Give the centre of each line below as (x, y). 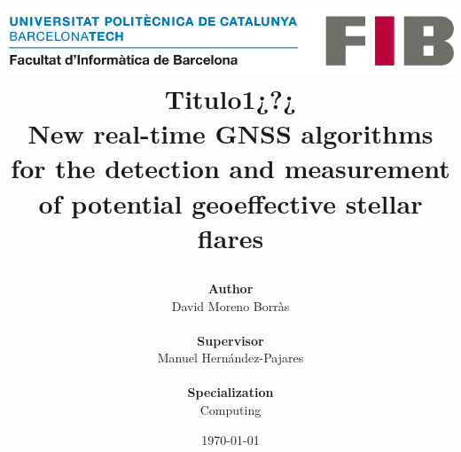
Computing (230, 410)
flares (230, 237)
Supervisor (230, 340)
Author (230, 288)
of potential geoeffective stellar (230, 203)
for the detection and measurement (230, 168)
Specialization (230, 392)
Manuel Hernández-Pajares (230, 358)
